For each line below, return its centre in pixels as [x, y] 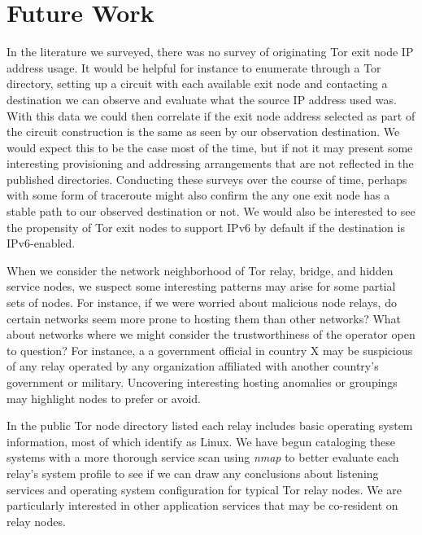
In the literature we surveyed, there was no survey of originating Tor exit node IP [210, 52]
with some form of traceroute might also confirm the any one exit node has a [198, 195]
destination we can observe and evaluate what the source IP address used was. [202, 99]
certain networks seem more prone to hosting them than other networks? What [204, 318]
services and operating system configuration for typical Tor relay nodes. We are [204, 489]
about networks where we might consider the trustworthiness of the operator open [211, 334]
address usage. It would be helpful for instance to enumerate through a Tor [194, 67]
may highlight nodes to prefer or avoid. [104, 398]
